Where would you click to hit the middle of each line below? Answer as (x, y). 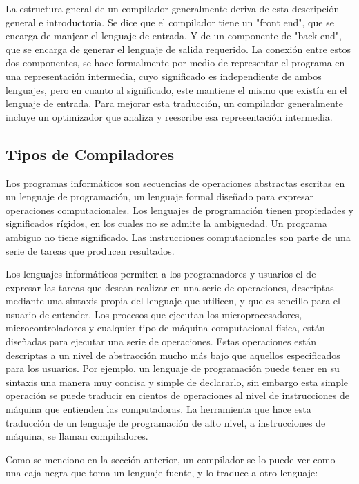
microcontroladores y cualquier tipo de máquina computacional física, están (165, 328)
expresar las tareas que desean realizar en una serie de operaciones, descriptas (170, 287)
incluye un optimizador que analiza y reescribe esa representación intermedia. (169, 116)
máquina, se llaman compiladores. (77, 436)
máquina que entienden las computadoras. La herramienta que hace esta (158, 409)
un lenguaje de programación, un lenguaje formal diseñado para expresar (160, 196)
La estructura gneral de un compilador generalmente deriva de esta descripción (173, 8)
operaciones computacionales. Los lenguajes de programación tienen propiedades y (179, 210)
